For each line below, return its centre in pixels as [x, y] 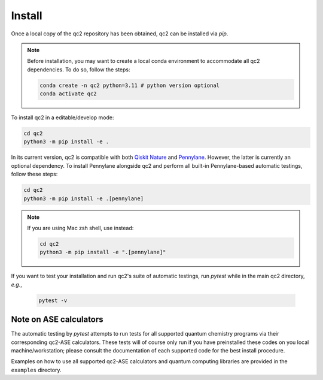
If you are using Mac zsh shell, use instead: [80, 228]
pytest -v [53, 300]
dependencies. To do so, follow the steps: [79, 70]
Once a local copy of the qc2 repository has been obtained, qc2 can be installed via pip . [120, 34]
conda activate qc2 [68, 94]
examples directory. [36, 370]
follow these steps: [34, 174]
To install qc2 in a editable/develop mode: [63, 117]
